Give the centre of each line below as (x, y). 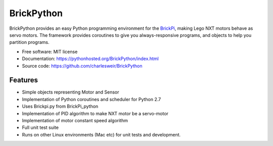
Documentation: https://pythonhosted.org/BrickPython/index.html (90, 59)
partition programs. (30, 42)
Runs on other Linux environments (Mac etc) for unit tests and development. (101, 134)
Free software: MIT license (50, 52)
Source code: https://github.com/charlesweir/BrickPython (82, 66)
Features (24, 80)
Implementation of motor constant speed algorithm (75, 120)
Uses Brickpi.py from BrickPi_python (60, 107)
